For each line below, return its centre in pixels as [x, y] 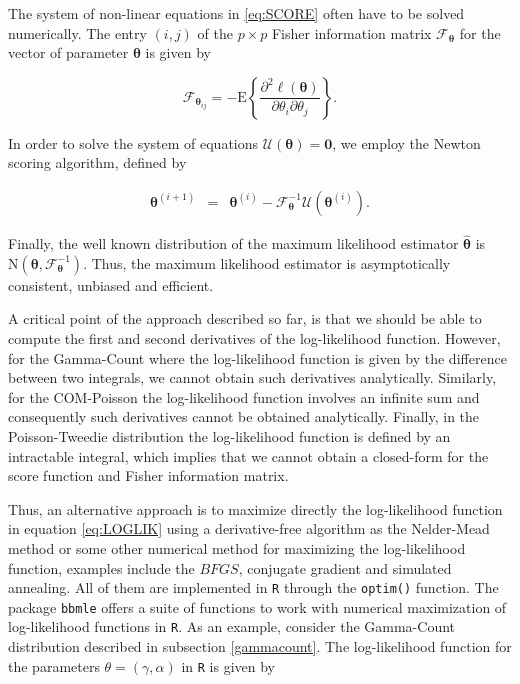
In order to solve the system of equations [133, 142]
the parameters [54, 665]
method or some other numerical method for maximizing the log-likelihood [237, 547]
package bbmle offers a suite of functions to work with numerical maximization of [257, 606]
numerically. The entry [77, 32]
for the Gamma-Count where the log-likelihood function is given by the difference [257, 357]
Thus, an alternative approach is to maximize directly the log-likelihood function [255, 508]
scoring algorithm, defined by [97, 162]
